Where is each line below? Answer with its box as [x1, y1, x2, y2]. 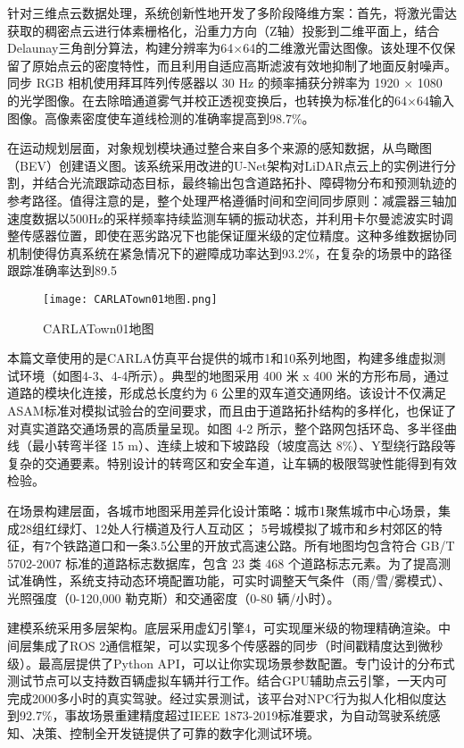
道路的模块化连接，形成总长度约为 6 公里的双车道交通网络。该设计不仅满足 [7, 383, 447, 402]
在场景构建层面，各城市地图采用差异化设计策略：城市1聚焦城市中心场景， [7, 500, 438, 519]
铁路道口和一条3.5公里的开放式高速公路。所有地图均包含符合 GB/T [62, 536, 455, 555]
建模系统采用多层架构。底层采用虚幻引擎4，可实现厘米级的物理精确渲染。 [7, 618, 438, 637]
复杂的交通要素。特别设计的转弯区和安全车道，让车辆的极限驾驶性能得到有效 [7, 453, 457, 472]
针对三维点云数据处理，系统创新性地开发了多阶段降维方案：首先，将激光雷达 [7, 4, 457, 21]
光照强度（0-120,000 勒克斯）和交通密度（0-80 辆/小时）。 [7, 588, 340, 607]
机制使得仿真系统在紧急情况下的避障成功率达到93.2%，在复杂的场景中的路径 [7, 243, 452, 262]
